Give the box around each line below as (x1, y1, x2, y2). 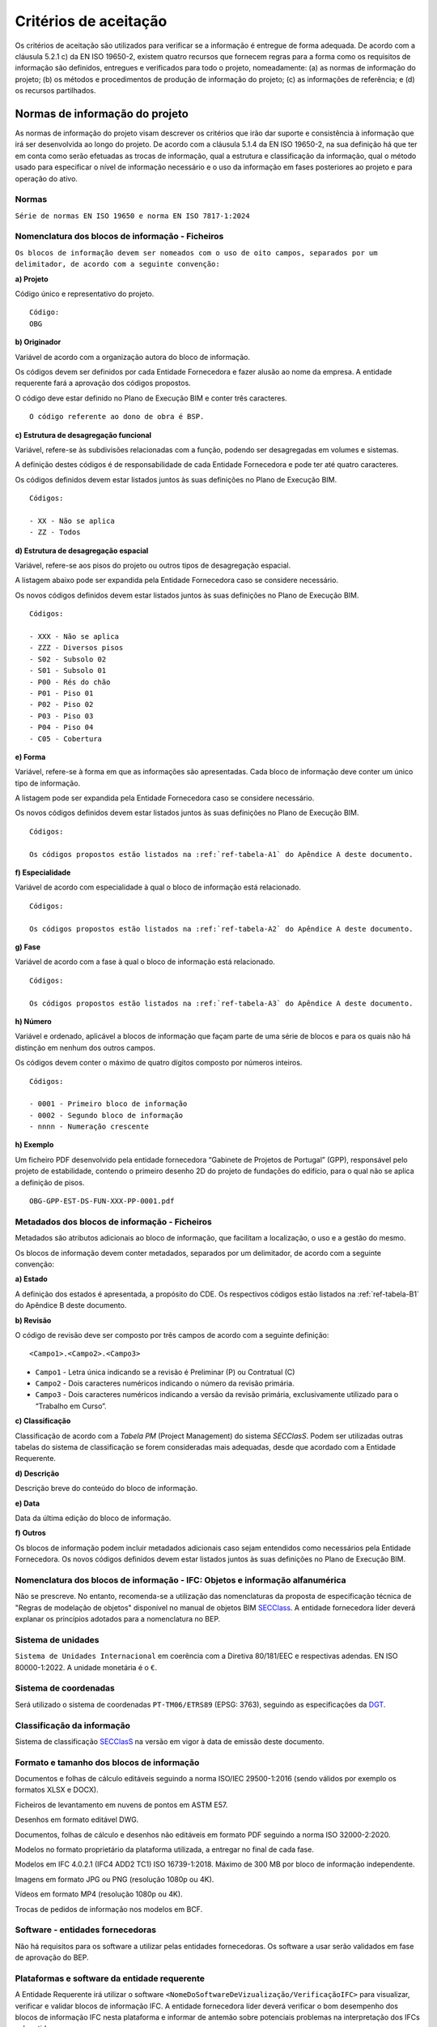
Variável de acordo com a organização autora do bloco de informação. (15, 352, 251, 362)
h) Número (15, 1016, 52, 1026)
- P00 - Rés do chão (29, 677, 111, 687)
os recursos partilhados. (15, 86, 96, 96)
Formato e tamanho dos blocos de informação (15, 1756, 200, 1768)
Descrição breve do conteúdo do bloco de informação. (15, 1484, 198, 1493)
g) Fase (15, 942, 40, 952)
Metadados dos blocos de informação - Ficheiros (15, 1216, 212, 1228)
